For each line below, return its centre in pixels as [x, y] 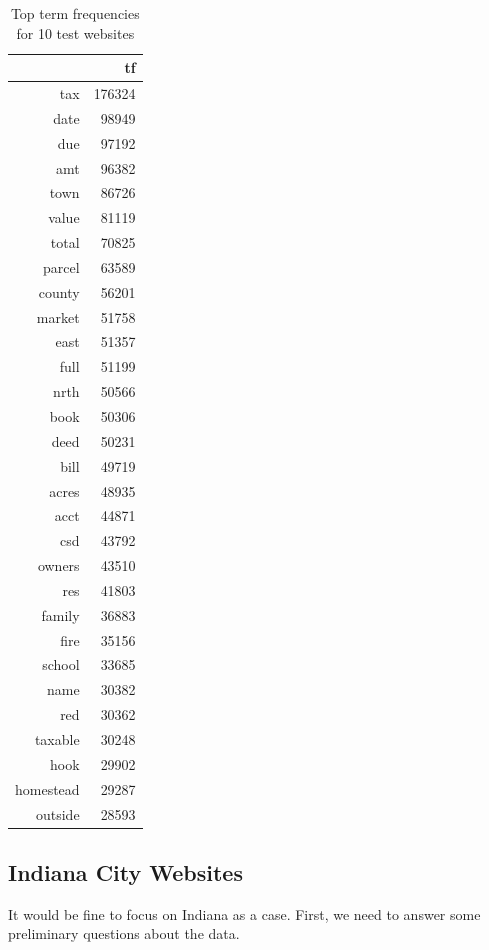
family [60, 614]
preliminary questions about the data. [124, 933]
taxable [57, 738]
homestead [47, 788]
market [58, 316]
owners [58, 565]
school [61, 664]
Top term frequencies [75, 13]
